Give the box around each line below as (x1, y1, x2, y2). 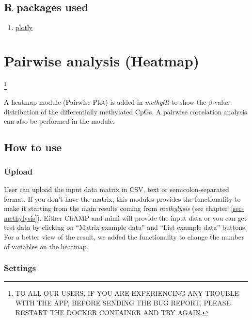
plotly (15, 22, 33, 32)
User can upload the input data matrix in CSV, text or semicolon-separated (4, 184, 229, 194)
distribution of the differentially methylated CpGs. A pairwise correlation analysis (4, 106, 247, 116)
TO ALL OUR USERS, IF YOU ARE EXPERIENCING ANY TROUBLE (15, 288, 239, 298)
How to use (4, 140, 62, 155)
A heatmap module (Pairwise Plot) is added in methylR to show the (4, 97, 206, 107)
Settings (4, 262, 36, 274)
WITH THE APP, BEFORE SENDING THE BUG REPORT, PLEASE (15, 297, 231, 307)
